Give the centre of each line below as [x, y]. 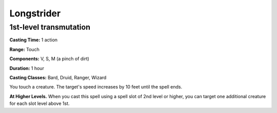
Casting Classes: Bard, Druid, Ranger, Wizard [58, 77]
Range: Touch [24, 49]
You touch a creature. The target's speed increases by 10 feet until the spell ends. [96, 87]
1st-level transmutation [50, 27]
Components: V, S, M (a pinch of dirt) [50, 59]
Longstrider [35, 13]
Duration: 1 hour [27, 68]
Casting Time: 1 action [34, 40]
